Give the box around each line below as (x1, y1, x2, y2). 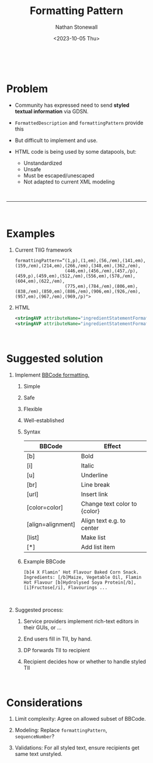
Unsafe (23, 165, 41, 172)
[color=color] (26, 503, 63, 511)
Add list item (81, 542, 116, 551)
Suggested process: (15, 606, 64, 613)
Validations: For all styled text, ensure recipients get (15, 744, 140, 751)
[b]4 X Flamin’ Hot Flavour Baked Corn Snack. (23, 569, 139, 575)
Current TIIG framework (15, 246, 72, 253)
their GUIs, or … (23, 623, 62, 631)
